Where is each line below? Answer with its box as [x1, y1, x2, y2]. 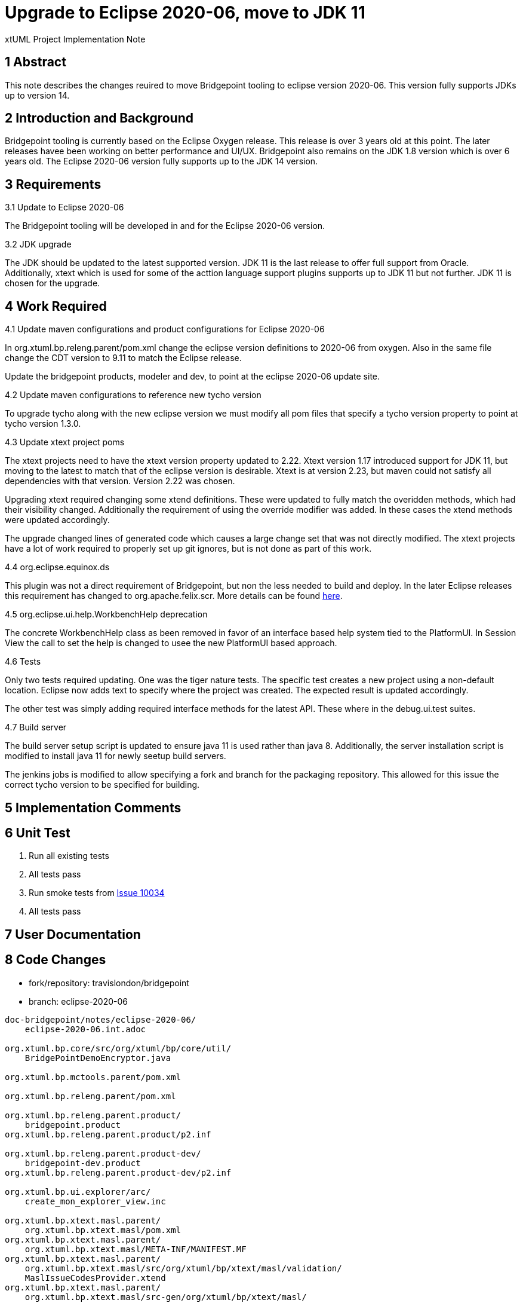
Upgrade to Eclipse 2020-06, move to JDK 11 [5, 2, 365, 23]
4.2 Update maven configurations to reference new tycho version [5, 390, 261, 400]
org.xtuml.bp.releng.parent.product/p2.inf [5, 1129, 211, 1139]
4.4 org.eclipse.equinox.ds [5, 562, 110, 573]
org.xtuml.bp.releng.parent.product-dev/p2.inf [5, 1167, 232, 1177]
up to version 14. [5, 90, 70, 100]
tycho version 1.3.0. [5, 418, 81, 429]
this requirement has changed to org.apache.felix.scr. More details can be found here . [5, 591, 343, 601]
